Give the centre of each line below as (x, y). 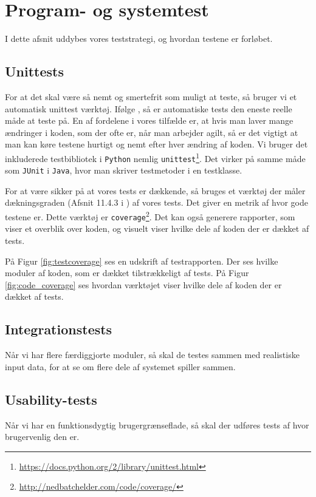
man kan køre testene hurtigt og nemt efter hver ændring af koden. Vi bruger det (156, 144)
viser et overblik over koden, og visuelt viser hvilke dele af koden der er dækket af (157, 228)
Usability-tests (51, 399)
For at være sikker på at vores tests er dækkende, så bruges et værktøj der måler (155, 190)
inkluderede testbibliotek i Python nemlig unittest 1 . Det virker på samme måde (155, 157)
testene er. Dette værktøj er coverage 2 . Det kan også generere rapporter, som (150, 216)
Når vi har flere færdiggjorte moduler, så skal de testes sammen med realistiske (152, 355)
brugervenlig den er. (42, 437)
